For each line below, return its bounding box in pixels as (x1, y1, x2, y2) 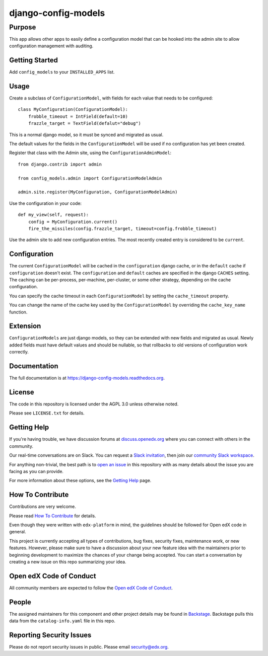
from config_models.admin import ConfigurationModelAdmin (18, 175, 162, 181)
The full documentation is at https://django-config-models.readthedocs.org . (9, 375, 165, 381)
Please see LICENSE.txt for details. (9, 410, 85, 416)
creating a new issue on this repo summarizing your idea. (9, 559, 127, 565)
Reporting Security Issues (9, 631, 92, 639)
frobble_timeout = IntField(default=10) (28, 113, 129, 119)
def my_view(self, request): (18, 212, 89, 218)
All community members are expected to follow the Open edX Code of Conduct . (9, 584, 173, 591)
